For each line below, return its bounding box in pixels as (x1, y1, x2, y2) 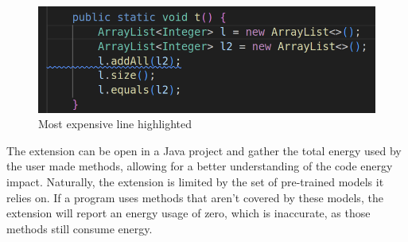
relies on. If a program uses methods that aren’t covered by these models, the (6, 189, 383, 205)
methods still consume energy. (6, 220, 153, 236)
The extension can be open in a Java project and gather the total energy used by (6, 142, 402, 158)
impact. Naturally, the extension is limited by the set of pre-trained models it (6, 173, 384, 189)
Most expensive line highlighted (38, 115, 192, 132)
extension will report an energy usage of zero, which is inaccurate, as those (6, 205, 371, 221)
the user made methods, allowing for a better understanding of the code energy (6, 158, 393, 174)
